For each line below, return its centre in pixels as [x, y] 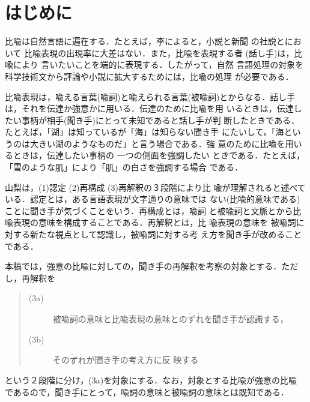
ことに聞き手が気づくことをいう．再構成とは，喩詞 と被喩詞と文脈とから [149, 210]
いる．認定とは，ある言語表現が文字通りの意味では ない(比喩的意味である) [153, 199]
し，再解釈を [30, 277]
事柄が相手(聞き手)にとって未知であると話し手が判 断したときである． [160, 120]
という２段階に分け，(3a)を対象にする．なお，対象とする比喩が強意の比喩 [151, 380]
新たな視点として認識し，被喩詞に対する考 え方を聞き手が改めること [166, 234]
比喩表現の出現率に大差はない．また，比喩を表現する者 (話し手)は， [159, 52]
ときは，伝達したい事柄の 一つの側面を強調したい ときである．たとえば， [159, 155]
